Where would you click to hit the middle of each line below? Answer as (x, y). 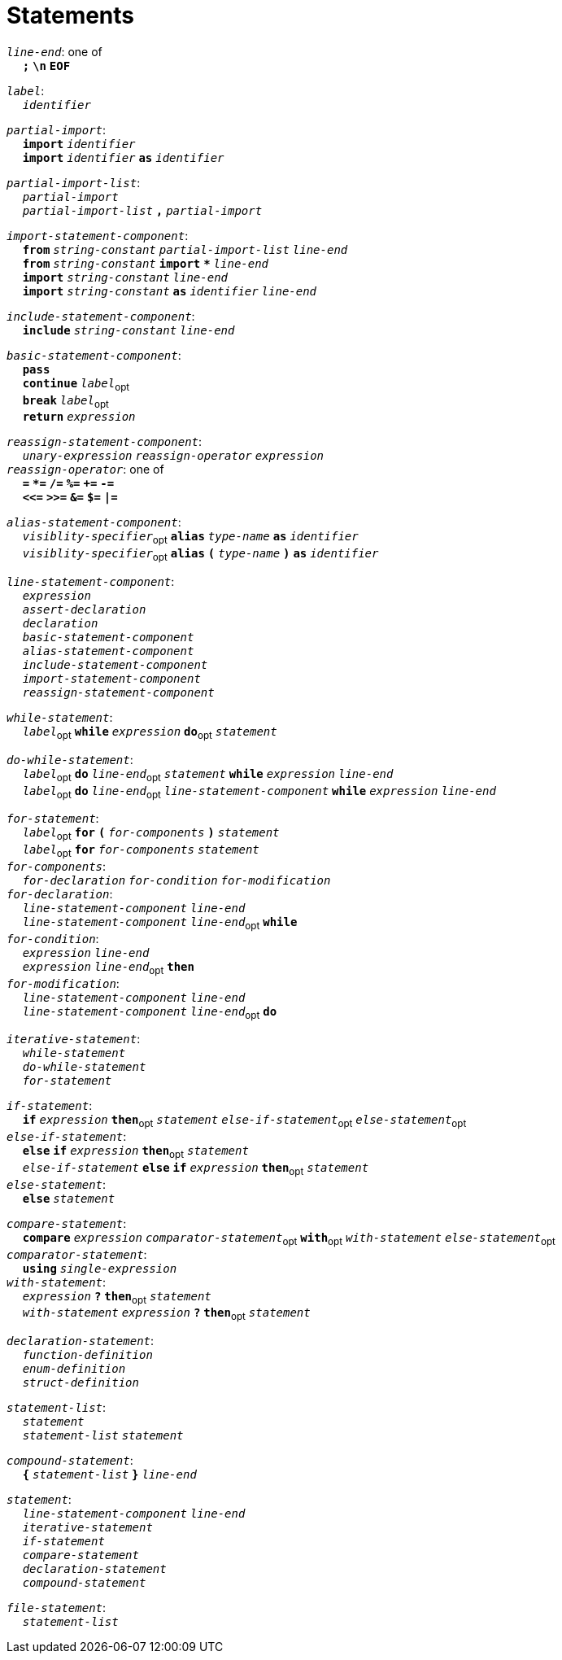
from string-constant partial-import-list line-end (185, 249)
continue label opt (76, 384)
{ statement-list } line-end (109, 1475)
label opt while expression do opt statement (150, 733)
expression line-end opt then (108, 968)
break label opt (65, 402)
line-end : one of (54, 51)
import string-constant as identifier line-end (170, 291)
